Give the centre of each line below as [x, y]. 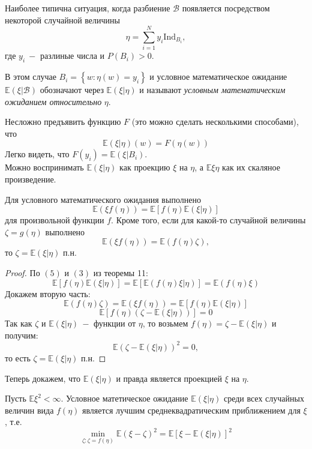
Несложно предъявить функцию [63, 122]
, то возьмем [165, 323]
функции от [115, 323]
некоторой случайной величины [62, 20]
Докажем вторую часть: [48, 293]
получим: [22, 335]
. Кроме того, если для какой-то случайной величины [208, 220]
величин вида [29, 410]
